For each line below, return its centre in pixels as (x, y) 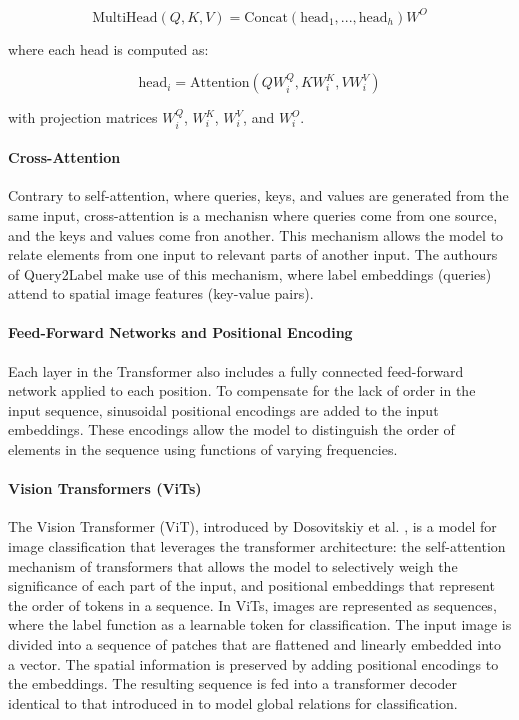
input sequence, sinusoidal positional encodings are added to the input (223, 409)
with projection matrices (83, 117)
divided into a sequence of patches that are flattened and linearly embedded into (254, 644)
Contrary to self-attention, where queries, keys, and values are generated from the (258, 195)
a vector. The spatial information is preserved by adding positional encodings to (253, 663)
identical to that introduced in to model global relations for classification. (233, 702)
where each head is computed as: (108, 48)
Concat (266, 17)
